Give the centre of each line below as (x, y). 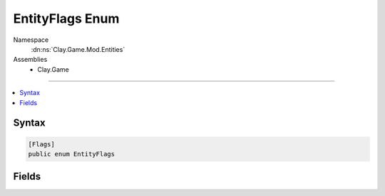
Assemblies (30, 60)
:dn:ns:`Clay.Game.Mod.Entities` (78, 49)
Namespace (31, 40)
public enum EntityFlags (72, 154)
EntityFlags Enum (66, 18)
